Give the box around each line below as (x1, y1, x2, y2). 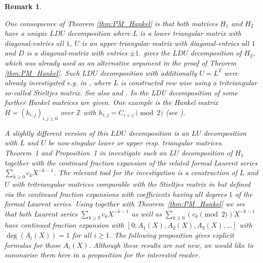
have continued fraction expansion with (5, 220, 124, 230)
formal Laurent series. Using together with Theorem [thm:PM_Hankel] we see (5, 198, 245, 209)
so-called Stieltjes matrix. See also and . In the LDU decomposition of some (5, 87, 238, 97)
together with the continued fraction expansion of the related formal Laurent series (5, 157, 257, 168)
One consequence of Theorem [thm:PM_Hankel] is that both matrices (5, 18, 218, 28)
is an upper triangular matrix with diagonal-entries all (82, 37, 249, 48)
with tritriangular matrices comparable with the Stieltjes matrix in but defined (12, 178, 251, 189)
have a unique (5, 28, 47, 38)
